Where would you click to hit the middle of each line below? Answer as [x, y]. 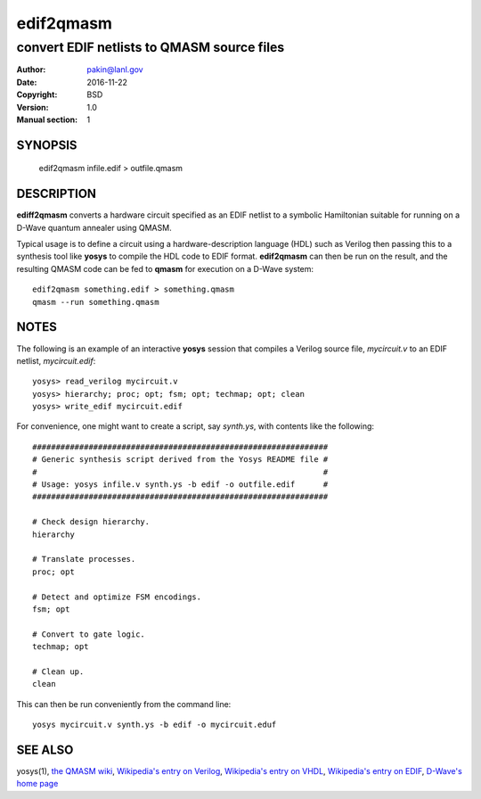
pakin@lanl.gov [115, 70]
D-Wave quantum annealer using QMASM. [94, 227]
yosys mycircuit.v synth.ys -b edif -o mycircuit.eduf [155, 725]
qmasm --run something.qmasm [96, 302]
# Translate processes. [84, 559]
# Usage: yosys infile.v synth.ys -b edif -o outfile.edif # [180, 485]
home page [37, 784]
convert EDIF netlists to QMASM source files [151, 47]
